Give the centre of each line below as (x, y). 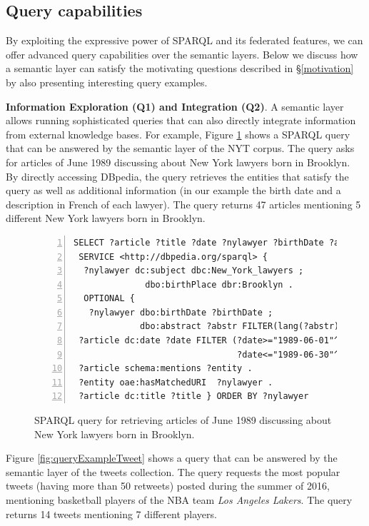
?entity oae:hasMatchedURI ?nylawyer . (176, 382)
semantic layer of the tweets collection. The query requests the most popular (173, 471)
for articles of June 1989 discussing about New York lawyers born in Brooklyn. (178, 162)
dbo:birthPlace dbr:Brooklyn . (219, 284)
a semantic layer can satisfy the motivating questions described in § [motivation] (180, 68)
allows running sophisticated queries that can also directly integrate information (181, 120)
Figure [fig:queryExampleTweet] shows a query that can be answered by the (172, 458)
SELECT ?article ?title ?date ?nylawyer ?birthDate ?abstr (217, 242)
